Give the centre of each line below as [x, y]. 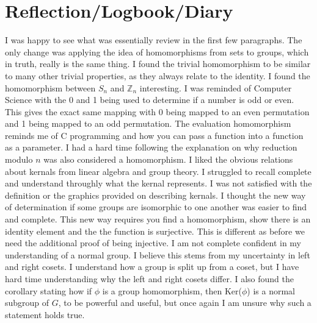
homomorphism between [50, 87]
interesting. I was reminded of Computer [216, 87]
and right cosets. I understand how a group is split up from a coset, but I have [152, 267]
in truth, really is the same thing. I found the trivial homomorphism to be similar [158, 64]
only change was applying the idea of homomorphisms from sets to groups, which [157, 51]
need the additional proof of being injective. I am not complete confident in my [153, 243]
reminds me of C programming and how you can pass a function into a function [154, 135]
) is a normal [271, 290]
